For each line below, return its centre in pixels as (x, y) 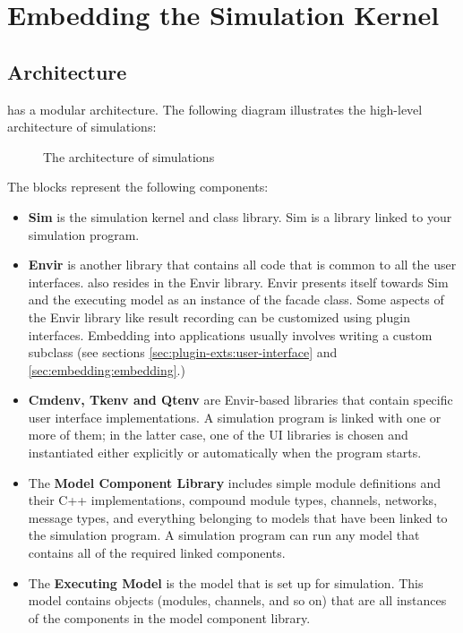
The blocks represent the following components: (138, 187)
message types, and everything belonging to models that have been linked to (238, 517)
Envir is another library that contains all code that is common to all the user (242, 265)
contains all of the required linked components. (157, 553)
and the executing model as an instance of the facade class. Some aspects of (236, 299)
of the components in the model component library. (169, 617)
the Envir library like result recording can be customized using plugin (219, 316)
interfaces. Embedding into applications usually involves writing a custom (230, 334)
